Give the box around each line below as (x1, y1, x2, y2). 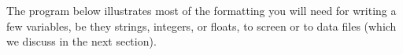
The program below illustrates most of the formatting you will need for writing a (6, 2, 397, 18)
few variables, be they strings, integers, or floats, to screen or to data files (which (6, 17, 397, 34)
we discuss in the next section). (6, 33, 157, 49)
